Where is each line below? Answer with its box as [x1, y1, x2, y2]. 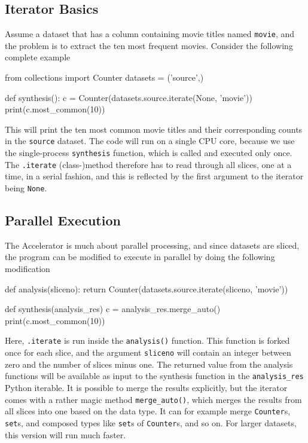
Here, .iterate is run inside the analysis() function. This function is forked [5, 334, 290, 347]
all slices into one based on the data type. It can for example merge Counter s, [5, 405, 291, 417]
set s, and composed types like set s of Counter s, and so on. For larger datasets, [5, 416, 297, 429]
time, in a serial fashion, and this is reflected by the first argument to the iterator [5, 170, 304, 182]
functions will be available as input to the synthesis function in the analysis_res [5, 369, 304, 382]
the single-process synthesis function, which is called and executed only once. [5, 146, 292, 159]
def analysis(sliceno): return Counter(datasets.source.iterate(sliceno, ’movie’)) [5, 282, 288, 295]
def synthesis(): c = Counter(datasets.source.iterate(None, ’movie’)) [5, 91, 252, 103]
